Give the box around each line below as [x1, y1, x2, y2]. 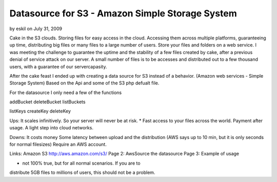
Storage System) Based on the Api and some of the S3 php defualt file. [9, 80, 160, 86]
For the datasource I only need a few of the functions [9, 89, 122, 96]
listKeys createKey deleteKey [9, 108, 71, 115]
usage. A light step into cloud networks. [9, 125, 93, 131]
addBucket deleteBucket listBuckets [9, 99, 86, 105]
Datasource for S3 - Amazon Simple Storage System [9, 8, 237, 19]
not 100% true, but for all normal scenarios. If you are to [22, 160, 141, 166]
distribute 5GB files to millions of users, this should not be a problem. [9, 169, 155, 176]
